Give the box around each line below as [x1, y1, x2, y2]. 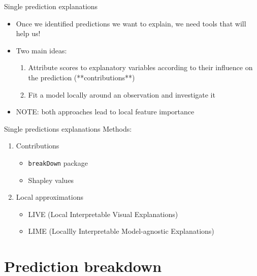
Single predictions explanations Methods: [4, 123, 132, 134]
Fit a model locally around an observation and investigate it [28, 89, 215, 100]
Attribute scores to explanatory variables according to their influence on [28, 62, 253, 73]
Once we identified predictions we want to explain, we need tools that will [16, 18, 246, 28]
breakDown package [28, 157, 88, 168]
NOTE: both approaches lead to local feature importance [16, 106, 195, 117]
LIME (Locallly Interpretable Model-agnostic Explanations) [28, 226, 214, 236]
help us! [16, 28, 41, 39]
